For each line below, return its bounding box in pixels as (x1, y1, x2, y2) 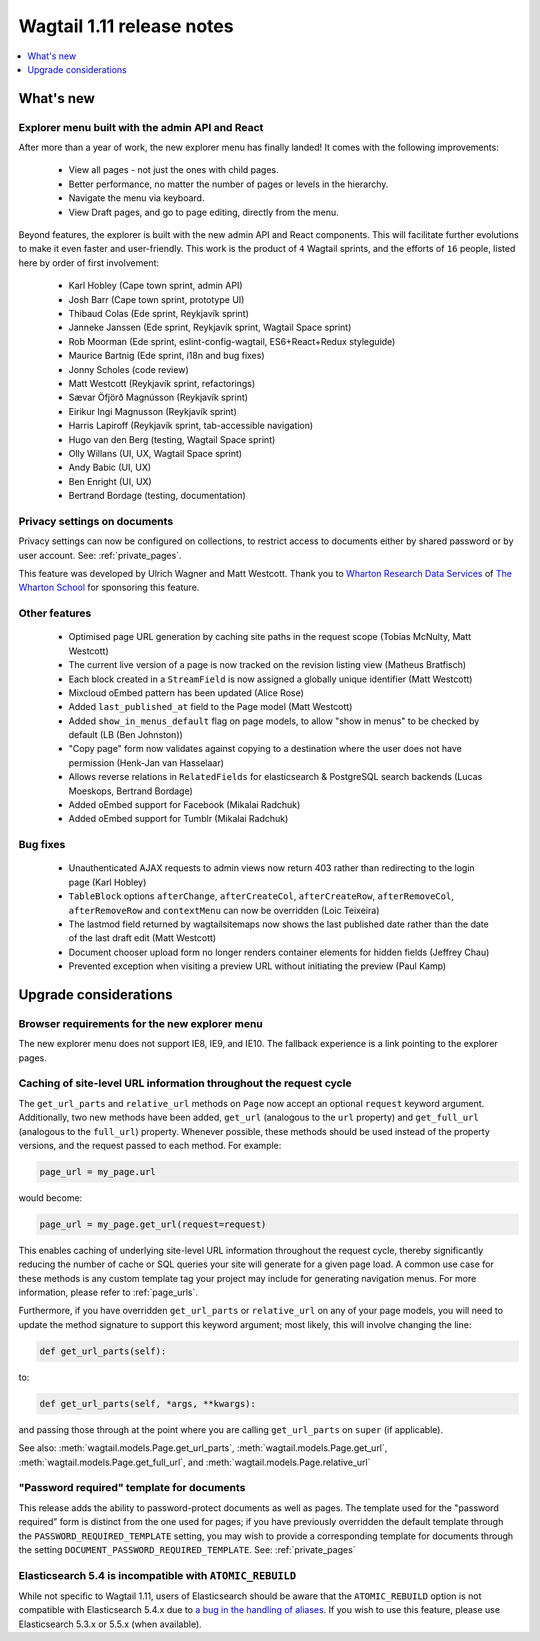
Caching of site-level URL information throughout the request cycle (18, 1076, 352, 1090)
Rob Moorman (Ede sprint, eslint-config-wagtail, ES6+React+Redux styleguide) (68, 335, 396, 347)
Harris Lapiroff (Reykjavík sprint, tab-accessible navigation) (68, 420, 314, 432)
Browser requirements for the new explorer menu (18, 1016, 264, 1030)
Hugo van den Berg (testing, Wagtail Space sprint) (68, 433, 276, 445)
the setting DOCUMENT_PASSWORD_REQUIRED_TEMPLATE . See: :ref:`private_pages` (18, 1543, 356, 1555)
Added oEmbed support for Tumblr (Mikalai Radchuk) (68, 813, 289, 825)
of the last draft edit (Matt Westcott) (68, 932, 217, 944)
